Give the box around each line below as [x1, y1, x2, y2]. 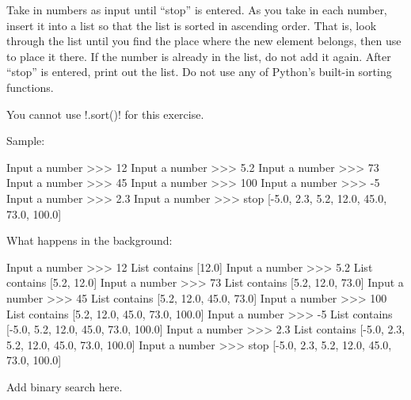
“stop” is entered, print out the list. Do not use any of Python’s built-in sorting [6, 63, 392, 80]
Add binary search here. [6, 378, 123, 394]
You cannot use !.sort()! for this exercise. [6, 105, 204, 122]
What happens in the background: [6, 232, 173, 249]
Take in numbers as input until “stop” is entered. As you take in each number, [6, 2, 387, 17]
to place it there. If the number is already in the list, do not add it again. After [6, 48, 391, 64]
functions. [6, 78, 54, 95]
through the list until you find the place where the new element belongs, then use [6, 32, 401, 49]
